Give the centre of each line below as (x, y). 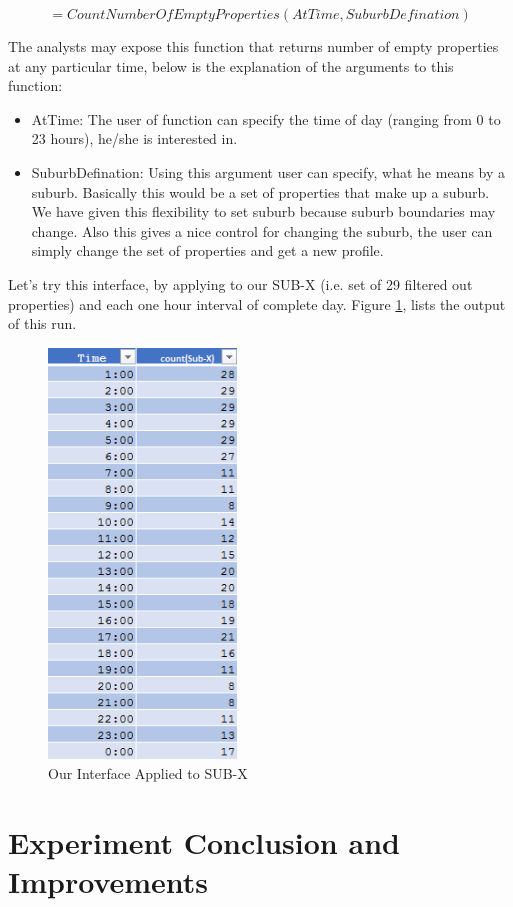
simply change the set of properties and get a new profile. (207, 250)
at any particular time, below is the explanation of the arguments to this (231, 65)
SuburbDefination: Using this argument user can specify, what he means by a (268, 171)
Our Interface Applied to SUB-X (148, 773)
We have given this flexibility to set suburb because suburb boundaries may (263, 211)
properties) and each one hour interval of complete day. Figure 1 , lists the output (257, 303)
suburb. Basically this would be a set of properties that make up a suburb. (260, 191)
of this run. (42, 323)
